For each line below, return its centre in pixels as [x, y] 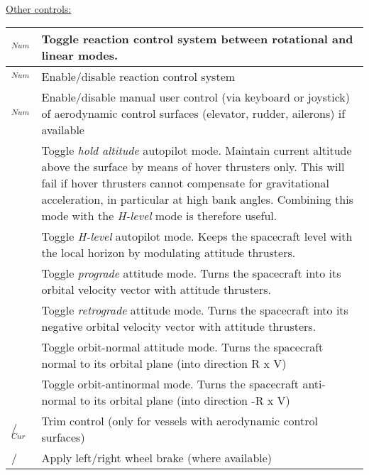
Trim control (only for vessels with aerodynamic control [180, 421]
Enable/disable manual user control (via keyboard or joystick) [195, 97]
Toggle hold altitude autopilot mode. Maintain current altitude [197, 151]
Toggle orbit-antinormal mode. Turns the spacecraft [170, 384]
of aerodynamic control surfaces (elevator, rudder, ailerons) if [193, 114]
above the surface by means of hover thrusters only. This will [193, 167]
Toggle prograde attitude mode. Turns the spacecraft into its [191, 273]
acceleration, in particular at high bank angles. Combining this [197, 200]
